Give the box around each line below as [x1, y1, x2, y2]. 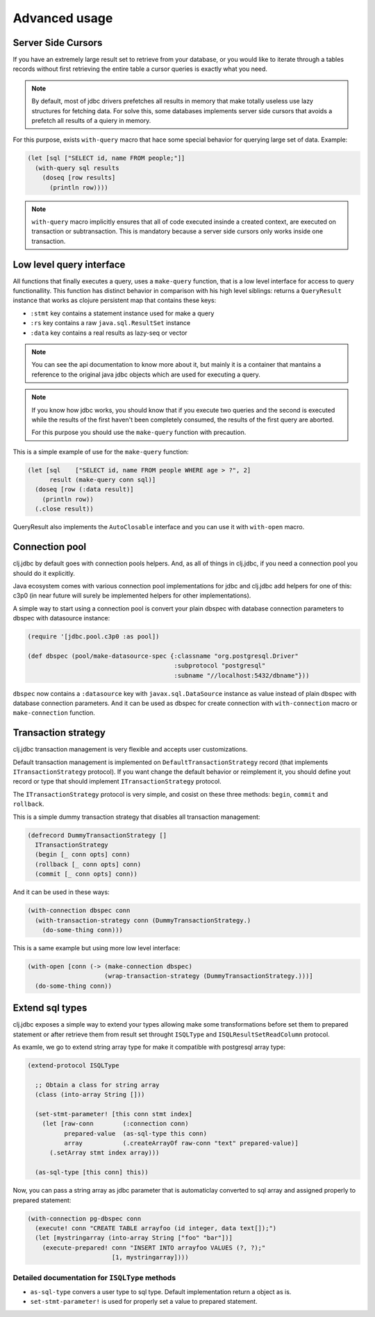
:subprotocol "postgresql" [174, 662, 266, 670]
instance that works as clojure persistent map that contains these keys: [12, 296, 217, 305]
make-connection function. [12, 709, 95, 717]
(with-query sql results [35, 164, 119, 172]
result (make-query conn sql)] [49, 476, 156, 484]
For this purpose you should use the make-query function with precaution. [31, 428, 247, 437]
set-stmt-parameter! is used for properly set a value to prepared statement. [30, 1298, 258, 1306]
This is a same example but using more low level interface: [12, 943, 181, 952]
